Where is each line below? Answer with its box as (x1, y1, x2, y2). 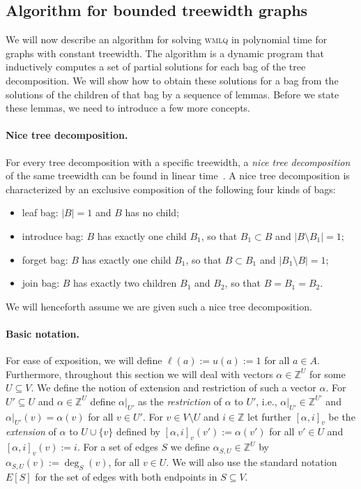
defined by (116, 424, 160, 439)
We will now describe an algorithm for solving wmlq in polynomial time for (6, 32, 328, 47)
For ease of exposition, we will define (6, 353, 162, 368)
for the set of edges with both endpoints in (35, 469, 217, 483)
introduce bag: (22, 228, 84, 243)
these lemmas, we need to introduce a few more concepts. (6, 100, 251, 115)
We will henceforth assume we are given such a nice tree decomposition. (6, 299, 312, 313)
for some (309, 366, 346, 381)
